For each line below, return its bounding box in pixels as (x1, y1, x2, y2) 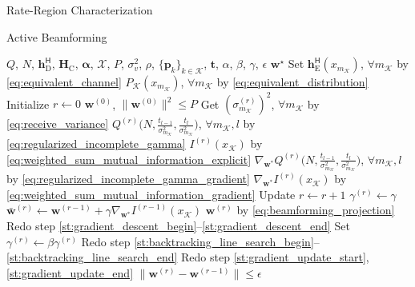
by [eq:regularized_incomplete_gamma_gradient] (6, 170, 250, 187)
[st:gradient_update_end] (6, 264, 134, 281)
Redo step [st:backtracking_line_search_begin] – (81, 233, 320, 249)
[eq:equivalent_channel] (6, 73, 122, 90)
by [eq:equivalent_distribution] (216, 73, 369, 90)
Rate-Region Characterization (6, 2, 153, 18)
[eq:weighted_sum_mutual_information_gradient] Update (6, 185, 296, 202)
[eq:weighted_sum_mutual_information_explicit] (6, 150, 252, 167)
